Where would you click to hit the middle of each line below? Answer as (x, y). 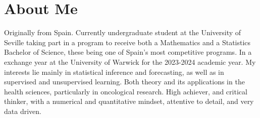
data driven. (23, 111)
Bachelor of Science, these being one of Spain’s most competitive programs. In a (128, 52)
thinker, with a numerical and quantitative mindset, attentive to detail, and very (129, 101)
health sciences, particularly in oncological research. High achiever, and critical (126, 91)
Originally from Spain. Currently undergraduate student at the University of (123, 32)
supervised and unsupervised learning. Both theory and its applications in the (124, 82)
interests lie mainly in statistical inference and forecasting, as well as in (114, 72)
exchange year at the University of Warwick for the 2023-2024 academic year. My (130, 62)
